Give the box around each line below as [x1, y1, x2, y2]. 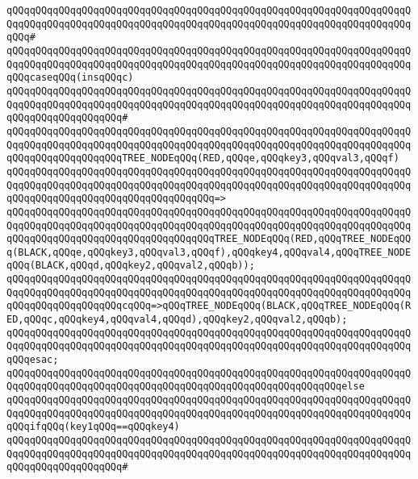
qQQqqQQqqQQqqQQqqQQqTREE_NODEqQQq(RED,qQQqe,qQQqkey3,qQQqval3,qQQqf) [6, 152, 399, 165]
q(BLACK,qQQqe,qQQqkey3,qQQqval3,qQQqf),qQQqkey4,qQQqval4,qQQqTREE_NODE [6, 246, 412, 258]
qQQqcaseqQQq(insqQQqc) [6, 72, 134, 84]
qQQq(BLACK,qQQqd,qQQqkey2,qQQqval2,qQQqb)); [6, 260, 255, 272]
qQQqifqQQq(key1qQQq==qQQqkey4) [6, 421, 180, 433]
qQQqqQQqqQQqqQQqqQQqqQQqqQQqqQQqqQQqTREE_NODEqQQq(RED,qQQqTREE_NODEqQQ [6, 233, 412, 245]
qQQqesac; [6, 354, 59, 366]
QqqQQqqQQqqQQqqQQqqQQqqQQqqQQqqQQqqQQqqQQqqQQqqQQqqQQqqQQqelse [6, 381, 365, 393]
